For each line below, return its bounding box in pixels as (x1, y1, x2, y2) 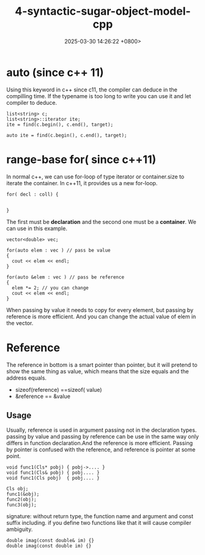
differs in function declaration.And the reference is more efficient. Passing (6, 440, 193, 447)
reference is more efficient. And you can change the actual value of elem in (6, 313, 196, 320)
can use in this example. (6, 224, 67, 232)
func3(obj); (6, 502, 37, 508)
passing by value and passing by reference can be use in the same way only (6, 433, 199, 440)
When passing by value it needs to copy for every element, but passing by (6, 306, 194, 313)
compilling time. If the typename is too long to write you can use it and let (6, 92, 192, 99)
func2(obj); (6, 497, 37, 503)
